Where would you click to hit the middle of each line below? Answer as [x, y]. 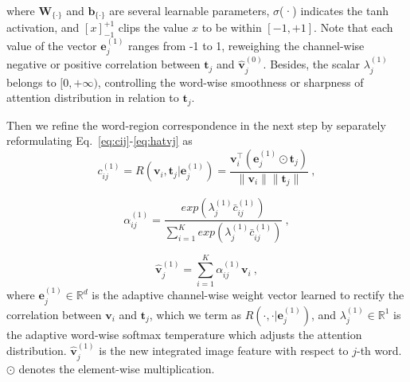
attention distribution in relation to [93, 97]
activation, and [43, 27]
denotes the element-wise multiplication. [117, 368]
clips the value [153, 27]
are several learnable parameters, [189, 10]
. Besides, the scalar [311, 64]
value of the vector [52, 46]
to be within [232, 27]
